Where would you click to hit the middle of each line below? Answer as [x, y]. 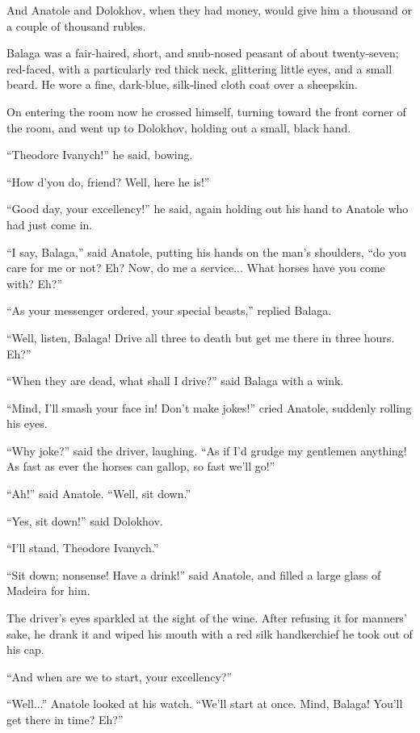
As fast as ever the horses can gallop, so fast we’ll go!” [141, 466]
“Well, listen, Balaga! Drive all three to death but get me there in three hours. [201, 337]
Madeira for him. [48, 591]
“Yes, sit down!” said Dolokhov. [85, 520]
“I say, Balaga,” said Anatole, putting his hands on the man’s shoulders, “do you [207, 251]
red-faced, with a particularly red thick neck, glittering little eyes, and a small [199, 68]
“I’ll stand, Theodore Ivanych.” [83, 548]
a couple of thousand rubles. [76, 25]
